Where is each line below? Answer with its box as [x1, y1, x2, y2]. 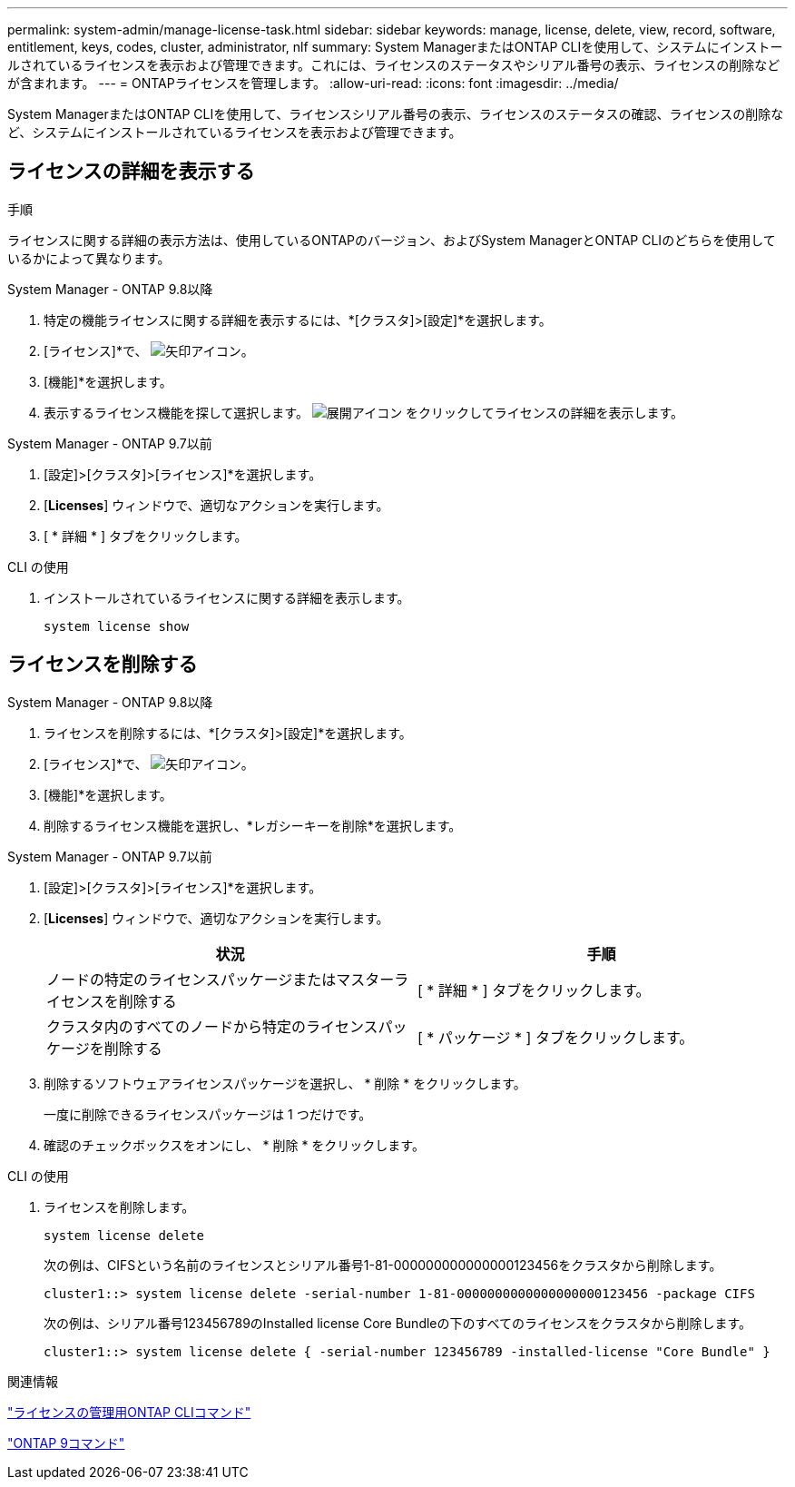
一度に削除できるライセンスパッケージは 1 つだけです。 [44, 1106, 372, 1122]
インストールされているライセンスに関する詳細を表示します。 [44, 589, 410, 606]
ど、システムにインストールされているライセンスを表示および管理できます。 [7, 124, 462, 140]
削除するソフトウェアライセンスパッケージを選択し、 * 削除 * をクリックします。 [44, 1075, 526, 1091]
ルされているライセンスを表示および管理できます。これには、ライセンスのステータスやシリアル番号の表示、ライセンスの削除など [7, 57, 780, 73]
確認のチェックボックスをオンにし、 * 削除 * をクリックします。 [44, 1137, 425, 1153]
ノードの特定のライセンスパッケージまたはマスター [46, 970, 395, 989]
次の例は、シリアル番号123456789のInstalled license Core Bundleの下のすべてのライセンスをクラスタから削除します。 [44, 1315, 752, 1331]
